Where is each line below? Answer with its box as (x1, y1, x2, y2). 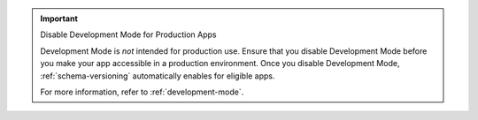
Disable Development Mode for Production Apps (40, 29, 217, 40)
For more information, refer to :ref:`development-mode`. (40, 86, 244, 97)
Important (40, 13, 79, 24)
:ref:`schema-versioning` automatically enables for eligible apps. (40, 71, 275, 81)
